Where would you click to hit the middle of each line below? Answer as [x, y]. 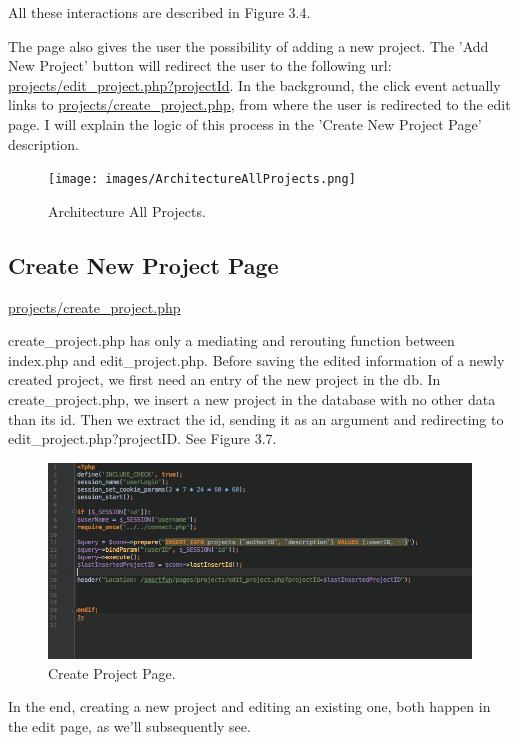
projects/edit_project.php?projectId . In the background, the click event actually [254, 84]
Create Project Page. [112, 672]
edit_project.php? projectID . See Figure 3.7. [142, 438]
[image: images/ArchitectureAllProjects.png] [202, 179]
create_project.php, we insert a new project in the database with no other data [252, 398]
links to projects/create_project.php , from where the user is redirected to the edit [259, 104]
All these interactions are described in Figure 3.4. [159, 12]
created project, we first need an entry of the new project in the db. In [224, 379]
